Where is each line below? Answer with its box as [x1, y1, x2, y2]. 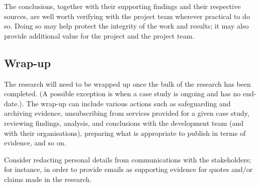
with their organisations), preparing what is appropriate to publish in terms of [4, 127, 246, 138]
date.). [4, 98, 24, 108]
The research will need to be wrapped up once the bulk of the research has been [4, 78, 251, 89]
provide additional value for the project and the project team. [4, 30, 195, 41]
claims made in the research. [4, 173, 92, 184]
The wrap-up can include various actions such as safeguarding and [26, 98, 231, 108]
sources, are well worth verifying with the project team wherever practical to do [4, 11, 250, 21]
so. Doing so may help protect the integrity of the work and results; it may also [4, 21, 249, 31]
